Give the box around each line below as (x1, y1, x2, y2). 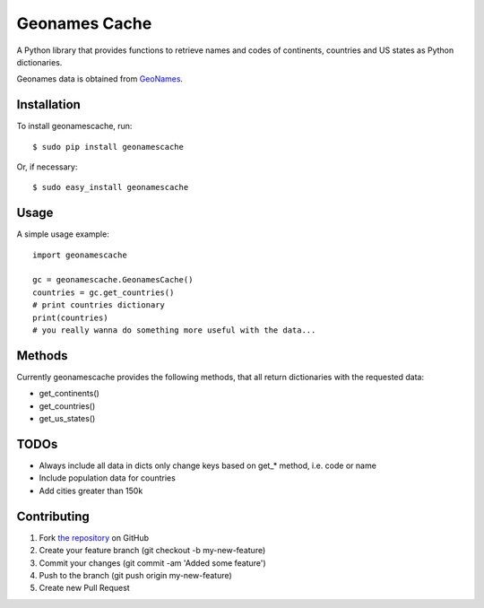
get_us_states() (39, 413, 96, 424)
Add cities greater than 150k (39, 485, 143, 496)
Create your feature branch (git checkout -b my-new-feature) (39, 545, 266, 556)
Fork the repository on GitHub (39, 532, 150, 543)
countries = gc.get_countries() (32, 287, 175, 298)
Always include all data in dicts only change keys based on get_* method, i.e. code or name (39, 460, 376, 471)
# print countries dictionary (32, 300, 166, 310)
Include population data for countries (39, 473, 177, 483)
